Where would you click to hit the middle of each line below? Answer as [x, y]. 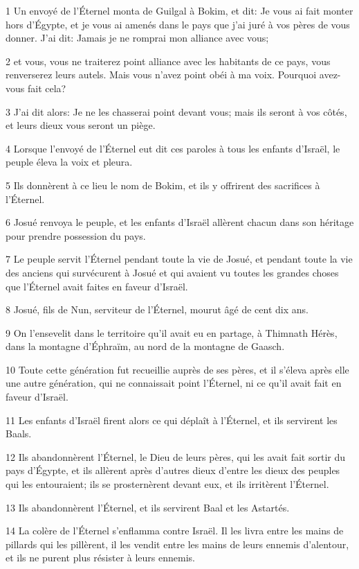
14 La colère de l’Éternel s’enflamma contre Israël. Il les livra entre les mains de [175, 531]
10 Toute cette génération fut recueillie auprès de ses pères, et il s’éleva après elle [177, 369]
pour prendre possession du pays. [76, 235]
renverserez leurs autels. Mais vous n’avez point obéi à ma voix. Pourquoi [161, 75]
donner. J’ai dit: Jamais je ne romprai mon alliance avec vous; [137, 38]
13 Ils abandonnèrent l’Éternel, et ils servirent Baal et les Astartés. [148, 507]
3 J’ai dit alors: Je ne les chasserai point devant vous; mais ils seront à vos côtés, [176, 111]
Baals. [19, 434]
